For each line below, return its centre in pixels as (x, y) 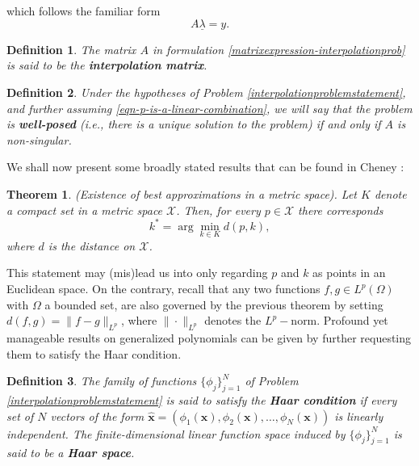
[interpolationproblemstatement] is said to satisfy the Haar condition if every (202, 400)
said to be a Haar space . (71, 453)
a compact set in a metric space (85, 210)
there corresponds (341, 210)
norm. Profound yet (339, 320)
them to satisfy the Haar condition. (94, 353)
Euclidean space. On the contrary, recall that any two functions (163, 289)
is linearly (359, 416)
